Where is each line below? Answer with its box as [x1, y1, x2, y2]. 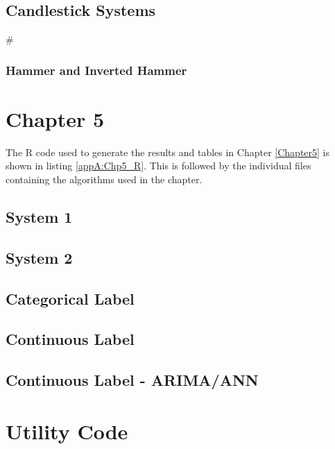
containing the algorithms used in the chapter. [6, 171, 203, 186]
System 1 [6, 205, 73, 227]
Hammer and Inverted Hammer [6, 61, 187, 78]
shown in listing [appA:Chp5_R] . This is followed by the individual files [6, 158, 311, 173]
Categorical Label [6, 287, 135, 309]
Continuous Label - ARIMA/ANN [6, 369, 259, 391]
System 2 [6, 246, 73, 268]
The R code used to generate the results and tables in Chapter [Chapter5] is [6, 144, 330, 159]
